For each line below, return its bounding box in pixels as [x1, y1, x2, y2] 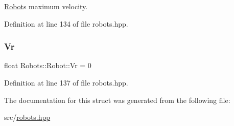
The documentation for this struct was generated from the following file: [4, 94, 230, 105]
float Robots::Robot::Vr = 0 [4, 60, 91, 71]
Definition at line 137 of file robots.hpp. [4, 77, 128, 88]
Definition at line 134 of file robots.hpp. [4, 18, 128, 29]
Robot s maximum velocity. [4, 1, 88, 11]
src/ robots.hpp [4, 112, 51, 122]
